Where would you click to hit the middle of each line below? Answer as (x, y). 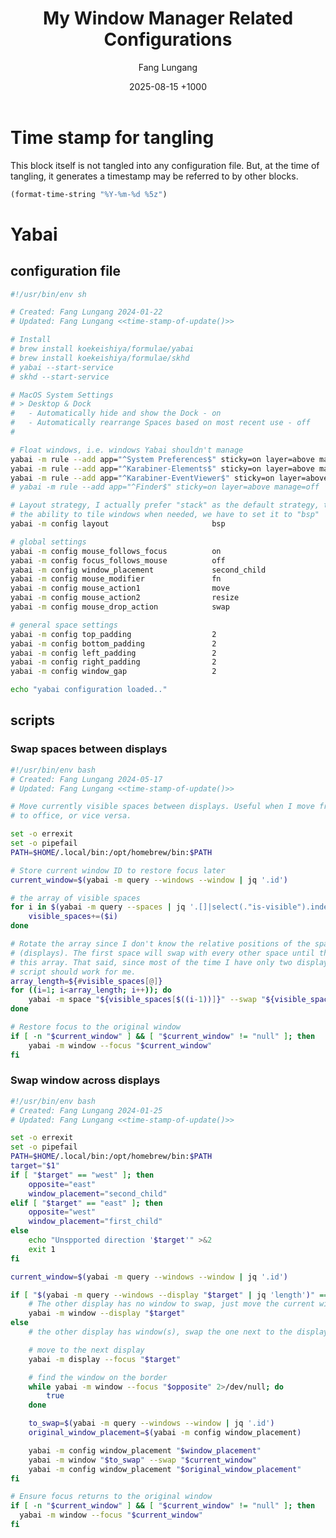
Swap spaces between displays (89, 749)
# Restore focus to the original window (96, 1027)
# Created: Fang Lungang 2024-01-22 (86, 312)
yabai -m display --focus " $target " (105, 1359)
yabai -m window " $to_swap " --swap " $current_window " (142, 1460)
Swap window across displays (85, 1080)
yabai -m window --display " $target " (107, 1313)
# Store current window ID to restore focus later (118, 870)
